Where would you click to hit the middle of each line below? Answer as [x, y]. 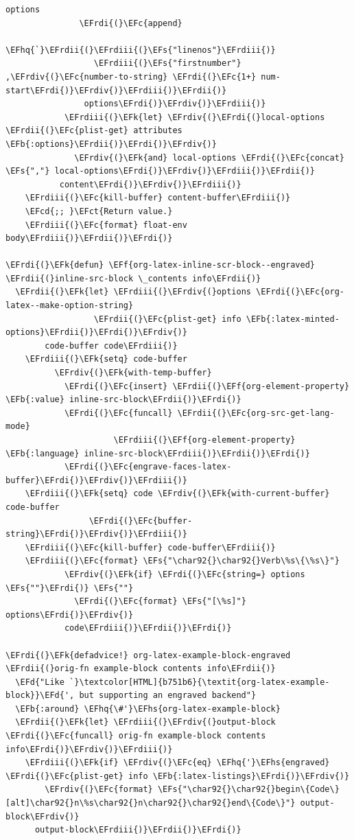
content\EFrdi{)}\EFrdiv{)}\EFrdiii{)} [150, 184]
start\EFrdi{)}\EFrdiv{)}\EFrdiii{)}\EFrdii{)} [116, 90]
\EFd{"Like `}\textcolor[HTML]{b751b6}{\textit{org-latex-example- [173, 682]
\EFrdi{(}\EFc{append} [131, 23]
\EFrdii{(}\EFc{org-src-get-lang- [256, 413]
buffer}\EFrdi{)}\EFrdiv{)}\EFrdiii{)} [96, 480]
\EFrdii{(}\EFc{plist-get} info [167, 319]
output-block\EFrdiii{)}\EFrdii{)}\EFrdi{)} [138, 830]
